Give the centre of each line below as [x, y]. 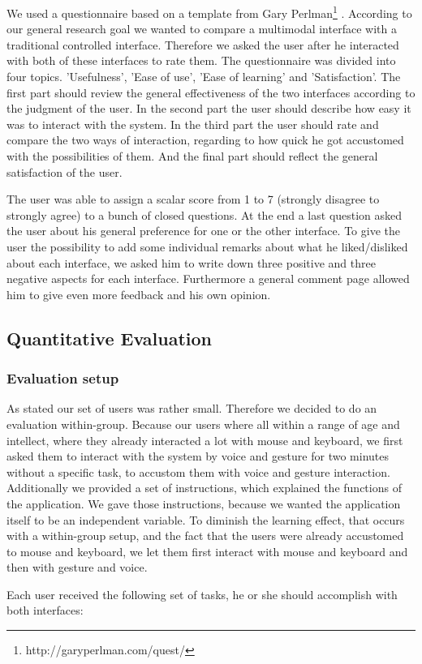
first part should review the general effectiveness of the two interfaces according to [211, 92]
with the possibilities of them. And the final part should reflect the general [192, 156]
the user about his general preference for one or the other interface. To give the [204, 231]
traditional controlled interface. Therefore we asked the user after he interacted [203, 44]
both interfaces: [45, 610]
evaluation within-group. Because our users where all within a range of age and [203, 424]
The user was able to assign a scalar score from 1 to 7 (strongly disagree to [193, 199]
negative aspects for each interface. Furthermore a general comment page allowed [208, 278]
